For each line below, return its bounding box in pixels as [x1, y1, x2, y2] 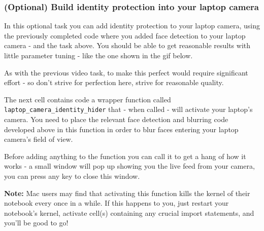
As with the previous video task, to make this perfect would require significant [4, 67, 248, 78]
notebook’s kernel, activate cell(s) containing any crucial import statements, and [4, 207, 254, 218]
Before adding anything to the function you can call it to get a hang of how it [4, 150, 246, 161]
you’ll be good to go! [4, 217, 69, 228]
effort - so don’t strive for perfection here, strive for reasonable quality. [4, 77, 224, 88]
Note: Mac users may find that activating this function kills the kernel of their [4, 187, 250, 198]
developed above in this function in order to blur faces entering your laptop [4, 124, 239, 134]
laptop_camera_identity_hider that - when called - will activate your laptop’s [4, 104, 253, 114]
